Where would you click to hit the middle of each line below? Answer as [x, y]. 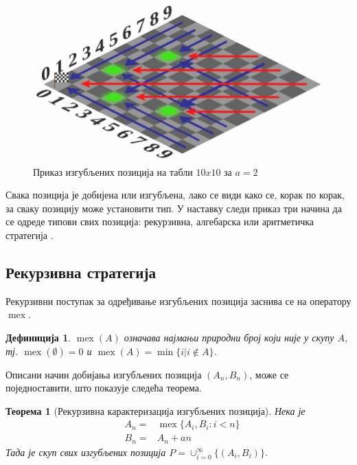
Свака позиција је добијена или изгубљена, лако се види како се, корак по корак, [175, 195]
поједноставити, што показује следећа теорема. [104, 388]
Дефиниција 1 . [38, 337]
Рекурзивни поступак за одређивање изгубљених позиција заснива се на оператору [178, 300]
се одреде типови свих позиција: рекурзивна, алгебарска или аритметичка [160, 222]
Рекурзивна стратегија [81, 272]
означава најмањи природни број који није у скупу [229, 337]
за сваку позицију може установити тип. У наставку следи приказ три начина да [174, 208]
